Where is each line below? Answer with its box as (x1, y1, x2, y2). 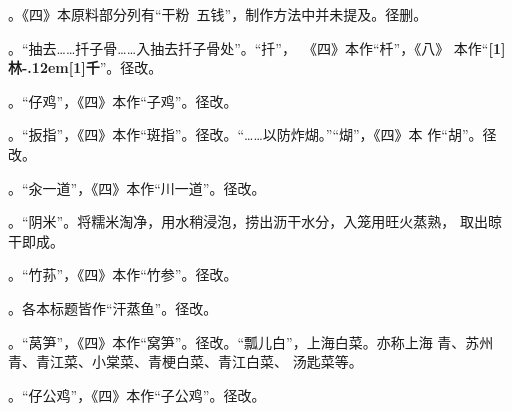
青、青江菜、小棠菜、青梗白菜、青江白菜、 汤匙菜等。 (8, 351, 363, 372)
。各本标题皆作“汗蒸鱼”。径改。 (8, 297, 218, 318)
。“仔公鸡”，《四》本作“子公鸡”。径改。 (8, 384, 266, 405)
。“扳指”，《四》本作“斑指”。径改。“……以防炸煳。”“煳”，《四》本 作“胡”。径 (8, 124, 497, 145)
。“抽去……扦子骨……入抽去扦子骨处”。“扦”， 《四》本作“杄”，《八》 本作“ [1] (8, 37, 506, 58)
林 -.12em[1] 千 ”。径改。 (8, 57, 163, 78)
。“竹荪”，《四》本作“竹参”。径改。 (8, 264, 238, 285)
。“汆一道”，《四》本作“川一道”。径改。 (8, 177, 266, 198)
